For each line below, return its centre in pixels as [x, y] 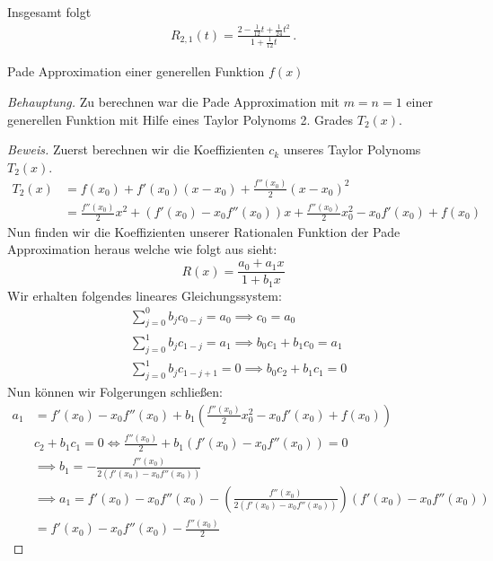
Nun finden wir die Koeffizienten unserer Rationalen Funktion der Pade [204, 231]
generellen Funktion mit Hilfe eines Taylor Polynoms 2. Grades [180, 119]
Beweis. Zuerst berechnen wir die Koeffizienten [136, 149]
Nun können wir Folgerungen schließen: [115, 392]
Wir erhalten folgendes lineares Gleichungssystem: [145, 295]
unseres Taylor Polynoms [352, 149]
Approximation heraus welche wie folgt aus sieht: [142, 249]
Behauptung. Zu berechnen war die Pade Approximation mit [173, 102]
